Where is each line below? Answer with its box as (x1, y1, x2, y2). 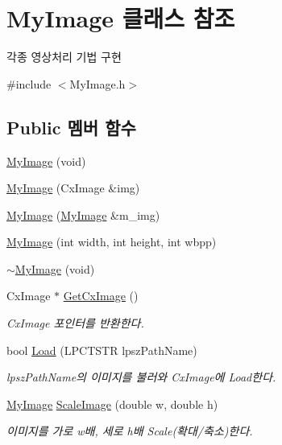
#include (6, 75, 52, 92)
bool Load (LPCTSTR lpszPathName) (6, 341, 197, 358)
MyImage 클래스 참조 (6, 2, 235, 35)
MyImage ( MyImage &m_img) (6, 206, 160, 223)
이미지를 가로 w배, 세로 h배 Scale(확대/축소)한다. (6, 422, 253, 439)
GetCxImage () (63, 287, 139, 304)
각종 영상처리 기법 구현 (6, 48, 122, 65)
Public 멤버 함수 (6, 114, 136, 139)
